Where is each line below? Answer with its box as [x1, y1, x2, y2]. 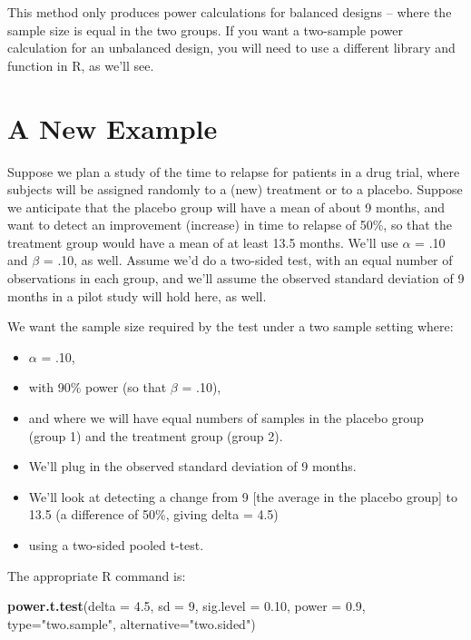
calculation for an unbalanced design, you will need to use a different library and [7, 38, 456, 57]
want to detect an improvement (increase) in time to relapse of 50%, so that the [7, 215, 452, 234]
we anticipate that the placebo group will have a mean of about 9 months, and [7, 197, 445, 216]
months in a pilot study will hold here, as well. [7, 286, 267, 305]
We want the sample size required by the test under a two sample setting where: [7, 317, 454, 336]
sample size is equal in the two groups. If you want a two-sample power [7, 20, 403, 39]
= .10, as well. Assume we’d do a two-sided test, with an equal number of [43, 251, 453, 270]
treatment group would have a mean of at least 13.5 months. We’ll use [7, 232, 398, 251]
